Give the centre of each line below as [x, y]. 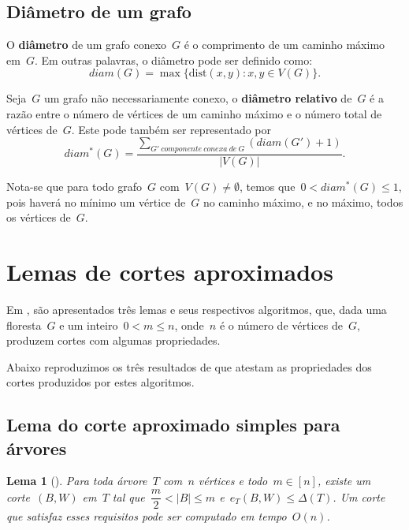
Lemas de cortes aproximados [170, 271]
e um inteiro [89, 325]
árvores [37, 448]
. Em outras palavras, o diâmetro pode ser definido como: [173, 60]
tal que [128, 496]
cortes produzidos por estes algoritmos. [100, 382]
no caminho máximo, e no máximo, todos [303, 202]
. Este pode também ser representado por [171, 129]
